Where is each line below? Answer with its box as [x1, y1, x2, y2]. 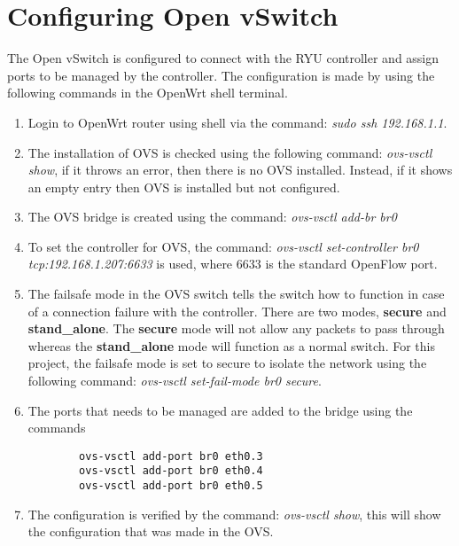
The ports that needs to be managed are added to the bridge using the [27, 401, 413, 419]
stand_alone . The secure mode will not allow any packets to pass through [27, 319, 445, 338]
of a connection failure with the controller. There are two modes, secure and [27, 301, 447, 320]
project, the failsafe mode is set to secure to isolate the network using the [27, 354, 427, 372]
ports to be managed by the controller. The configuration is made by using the [7, 66, 435, 84]
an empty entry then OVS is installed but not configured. [27, 177, 340, 196]
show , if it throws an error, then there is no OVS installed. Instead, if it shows [27, 160, 453, 179]
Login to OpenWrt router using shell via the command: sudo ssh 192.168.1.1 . [27, 113, 447, 131]
